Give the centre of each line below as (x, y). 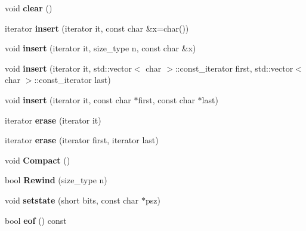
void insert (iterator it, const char (68, 99)
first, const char (166, 99)
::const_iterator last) (72, 80)
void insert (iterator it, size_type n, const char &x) (101, 48)
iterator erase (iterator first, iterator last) (82, 140)
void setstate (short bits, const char (72, 200)
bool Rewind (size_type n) (56, 180)
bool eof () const (36, 220)
